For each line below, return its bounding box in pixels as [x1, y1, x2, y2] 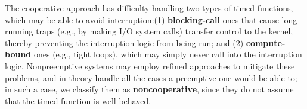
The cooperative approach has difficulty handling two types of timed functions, [5, 2, 293, 14]
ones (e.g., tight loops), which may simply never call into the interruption [33, 48, 302, 60]
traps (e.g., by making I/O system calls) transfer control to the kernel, [36, 25, 293, 37]
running [5, 25, 33, 37]
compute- [246, 36, 286, 49]
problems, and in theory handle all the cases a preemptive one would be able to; [5, 71, 297, 84]
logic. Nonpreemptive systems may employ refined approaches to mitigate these [5, 59, 295, 72]
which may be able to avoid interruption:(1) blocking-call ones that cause [5, 13, 279, 25]
